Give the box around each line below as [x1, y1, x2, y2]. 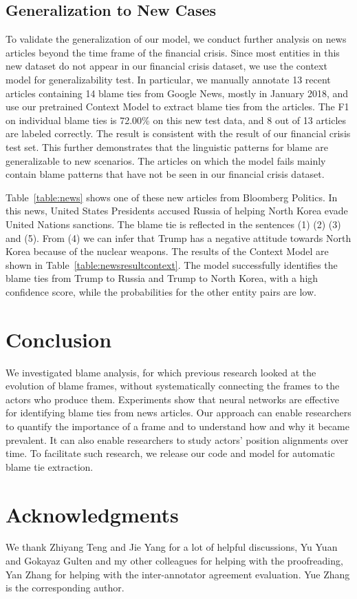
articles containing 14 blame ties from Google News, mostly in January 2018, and [6, 85, 349, 100]
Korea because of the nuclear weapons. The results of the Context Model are [6, 244, 329, 258]
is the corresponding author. [6, 580, 125, 595]
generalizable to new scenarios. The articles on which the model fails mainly [6, 153, 326, 167]
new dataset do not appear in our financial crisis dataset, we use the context [6, 59, 327, 73]
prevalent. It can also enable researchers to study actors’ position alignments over [6, 432, 349, 447]
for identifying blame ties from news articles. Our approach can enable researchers [6, 405, 351, 420]
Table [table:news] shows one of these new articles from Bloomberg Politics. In [6, 190, 338, 204]
